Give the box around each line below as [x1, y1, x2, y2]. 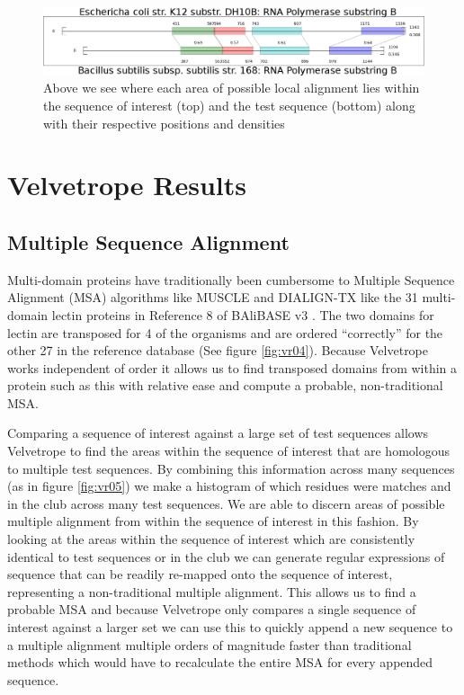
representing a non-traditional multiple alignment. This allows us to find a [7, 582, 416, 601]
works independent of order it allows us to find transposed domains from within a [7, 358, 458, 377]
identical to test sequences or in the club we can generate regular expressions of [7, 547, 445, 566]
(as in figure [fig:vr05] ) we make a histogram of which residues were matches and [7, 477, 451, 495]
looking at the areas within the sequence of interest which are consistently [7, 530, 415, 548]
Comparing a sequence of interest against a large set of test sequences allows [7, 423, 429, 442]
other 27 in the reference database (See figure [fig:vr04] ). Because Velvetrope [7, 341, 429, 360]
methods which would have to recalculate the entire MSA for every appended [7, 653, 433, 672]
